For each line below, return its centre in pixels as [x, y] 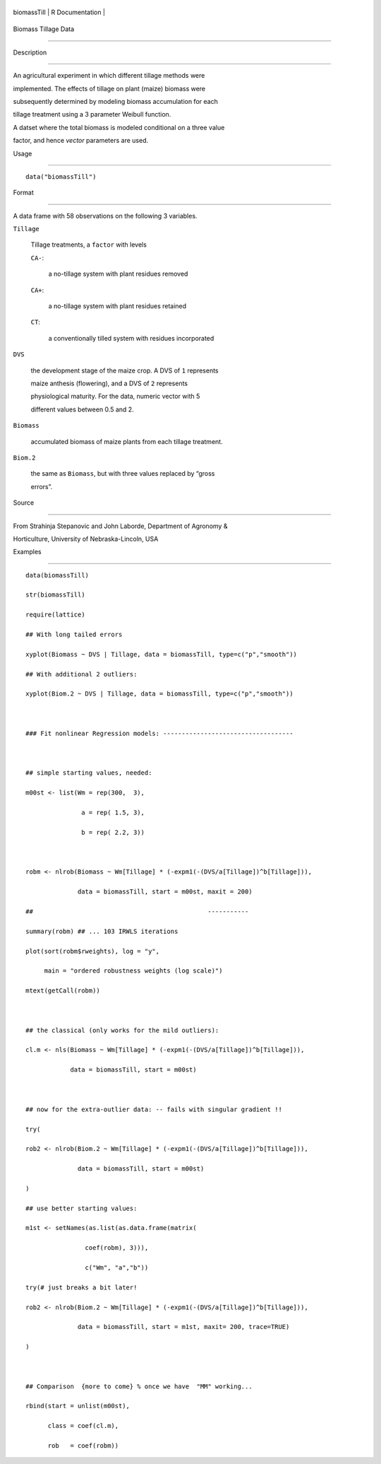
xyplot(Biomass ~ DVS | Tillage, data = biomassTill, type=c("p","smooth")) [162, 654]
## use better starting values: [81, 1208]
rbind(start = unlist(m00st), [78, 1406]
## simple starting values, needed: [89, 773]
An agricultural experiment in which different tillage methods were [109, 76]
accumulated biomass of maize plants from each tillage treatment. [127, 441]
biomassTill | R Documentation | [59, 12]
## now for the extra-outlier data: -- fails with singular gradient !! [154, 1109]
